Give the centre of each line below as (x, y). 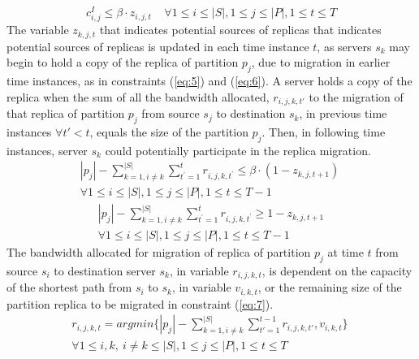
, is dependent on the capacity (337, 270)
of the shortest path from (69, 287)
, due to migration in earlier (321, 62)
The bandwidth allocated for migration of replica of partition (159, 252)
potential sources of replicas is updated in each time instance (158, 46)
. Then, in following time (324, 131)
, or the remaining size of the (330, 287)
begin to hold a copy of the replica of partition (123, 62)
